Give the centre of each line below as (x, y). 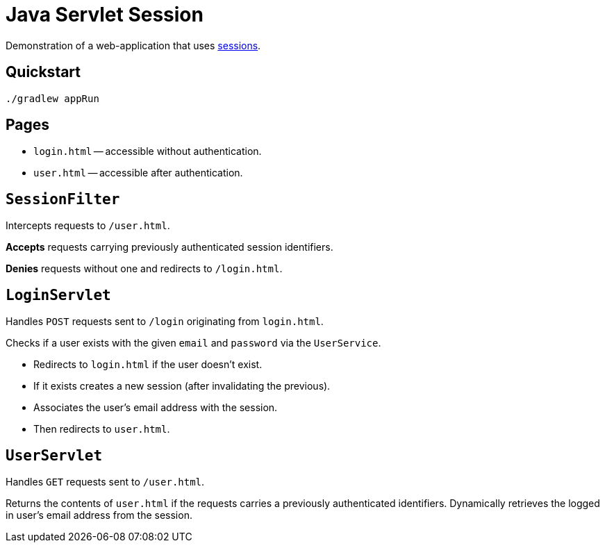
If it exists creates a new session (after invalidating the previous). (182, 386)
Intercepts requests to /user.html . (88, 226)
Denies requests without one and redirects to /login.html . (144, 269)
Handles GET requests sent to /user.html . (105, 481)
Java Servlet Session (105, 15)
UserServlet (54, 455)
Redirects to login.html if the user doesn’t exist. (148, 365)
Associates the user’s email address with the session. (156, 408)
